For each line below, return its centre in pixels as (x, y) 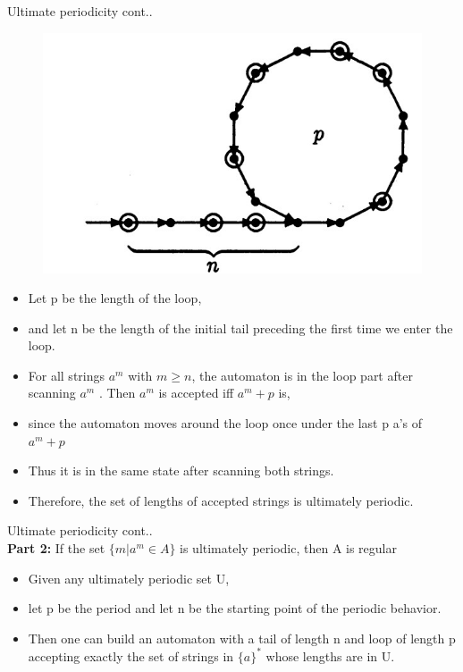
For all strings (67, 375)
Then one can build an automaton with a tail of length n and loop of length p (242, 638)
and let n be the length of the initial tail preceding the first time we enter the (240, 328)
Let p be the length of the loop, (115, 298)
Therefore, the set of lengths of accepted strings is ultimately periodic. (221, 500)
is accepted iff (196, 393)
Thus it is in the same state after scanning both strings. (181, 470)
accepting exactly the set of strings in (131, 655)
